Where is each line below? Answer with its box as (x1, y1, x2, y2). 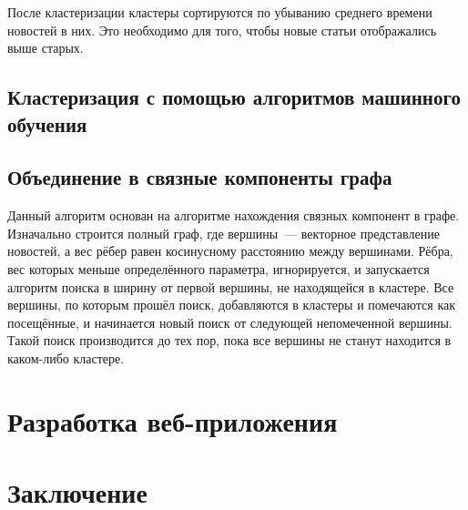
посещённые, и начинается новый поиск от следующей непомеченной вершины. (7, 312, 453, 331)
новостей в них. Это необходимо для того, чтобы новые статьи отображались (7, 20, 437, 39)
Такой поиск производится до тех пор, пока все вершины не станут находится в (7, 331, 452, 350)
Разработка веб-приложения (7, 402, 338, 439)
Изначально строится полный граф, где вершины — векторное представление (7, 223, 440, 242)
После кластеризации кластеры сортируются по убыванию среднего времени (7, 3, 432, 21)
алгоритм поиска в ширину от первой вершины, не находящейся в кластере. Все (7, 277, 454, 296)
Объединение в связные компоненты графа (7, 163, 392, 191)
